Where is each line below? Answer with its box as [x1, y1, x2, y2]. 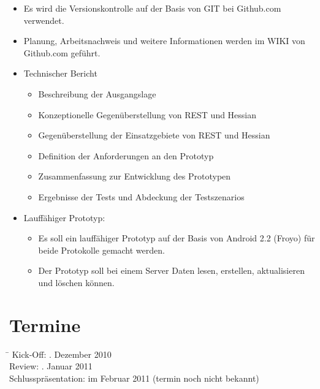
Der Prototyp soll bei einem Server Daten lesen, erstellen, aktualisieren [38, 264, 305, 277]
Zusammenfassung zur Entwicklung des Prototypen [38, 170, 231, 183]
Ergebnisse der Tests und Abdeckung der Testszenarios [38, 190, 245, 203]
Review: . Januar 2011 [9, 360, 93, 372]
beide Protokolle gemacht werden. [38, 243, 165, 256]
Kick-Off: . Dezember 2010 [12, 347, 112, 360]
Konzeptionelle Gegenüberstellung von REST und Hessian [38, 108, 257, 121]
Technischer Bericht [23, 67, 97, 80]
